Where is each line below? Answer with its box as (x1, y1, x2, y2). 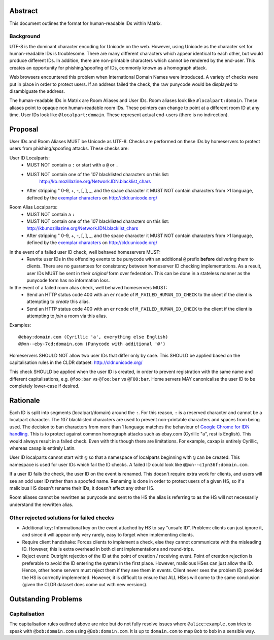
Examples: (9, 322, 31, 328)
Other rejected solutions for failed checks (9, 514, 114, 521)
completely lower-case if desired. (9, 383, 80, 389)
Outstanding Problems (9, 594, 82, 603)
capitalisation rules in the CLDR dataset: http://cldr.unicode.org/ (9, 359, 143, 365)
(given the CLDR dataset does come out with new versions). (22, 582, 148, 588)
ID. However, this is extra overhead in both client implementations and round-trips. (22, 546, 195, 552)
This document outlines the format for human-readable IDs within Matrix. (9, 20, 162, 26)
